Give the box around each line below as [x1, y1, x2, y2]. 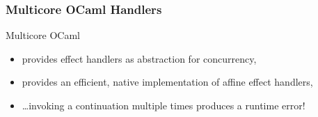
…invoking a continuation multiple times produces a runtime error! [22, 98, 305, 112]
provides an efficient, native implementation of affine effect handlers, [22, 75, 313, 89]
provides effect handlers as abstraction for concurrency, [22, 51, 257, 65]
